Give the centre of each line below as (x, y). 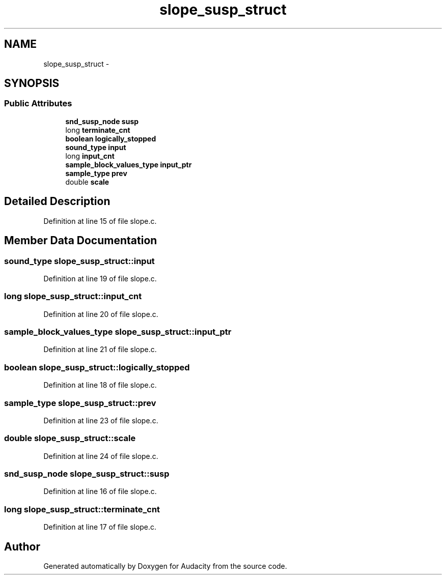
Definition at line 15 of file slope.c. (100, 221)
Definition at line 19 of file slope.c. (100, 278)
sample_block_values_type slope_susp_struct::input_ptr (118, 332)
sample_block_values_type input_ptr (129, 164)
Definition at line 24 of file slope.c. (101, 456)
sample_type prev (96, 173)
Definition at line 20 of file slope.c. (101, 314)
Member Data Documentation (81, 241)
